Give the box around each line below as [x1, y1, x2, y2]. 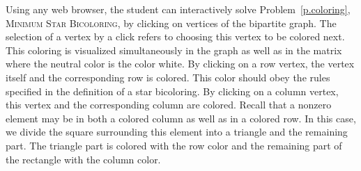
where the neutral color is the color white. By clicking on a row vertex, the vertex [6, 56, 355, 71]
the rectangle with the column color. [6, 152, 161, 166]
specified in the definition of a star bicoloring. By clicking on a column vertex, [6, 83, 339, 98]
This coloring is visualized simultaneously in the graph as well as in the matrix [6, 42, 342, 57]
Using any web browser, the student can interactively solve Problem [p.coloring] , [6, 2, 351, 16]
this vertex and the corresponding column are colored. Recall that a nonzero [6, 97, 332, 112]
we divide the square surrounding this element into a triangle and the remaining [6, 124, 348, 139]
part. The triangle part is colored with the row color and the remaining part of [6, 138, 342, 152]
